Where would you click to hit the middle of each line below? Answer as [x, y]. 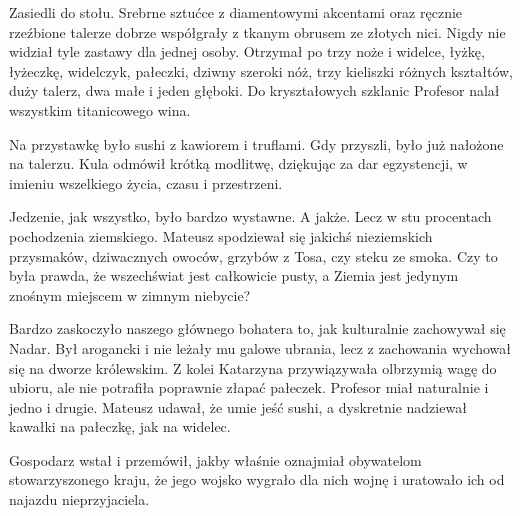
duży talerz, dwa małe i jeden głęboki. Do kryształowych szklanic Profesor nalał [254, 90]
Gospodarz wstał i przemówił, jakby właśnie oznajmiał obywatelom [215, 459]
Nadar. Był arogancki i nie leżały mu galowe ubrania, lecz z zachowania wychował [260, 347]
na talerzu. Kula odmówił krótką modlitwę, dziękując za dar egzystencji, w [238, 163]
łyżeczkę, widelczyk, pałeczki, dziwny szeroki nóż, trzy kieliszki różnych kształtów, [261, 70]
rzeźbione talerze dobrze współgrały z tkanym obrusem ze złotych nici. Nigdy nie [257, 31]
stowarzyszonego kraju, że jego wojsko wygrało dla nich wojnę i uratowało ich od [257, 479]
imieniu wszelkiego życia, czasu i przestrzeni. [146, 182]
